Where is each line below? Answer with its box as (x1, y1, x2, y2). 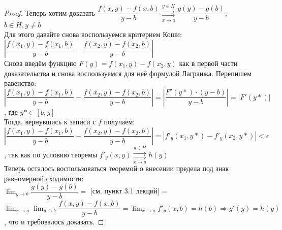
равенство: (4, 78, 37, 88)
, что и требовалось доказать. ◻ (4, 216, 104, 227)
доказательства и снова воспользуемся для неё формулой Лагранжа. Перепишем (4, 68, 252, 78)
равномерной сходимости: (4, 173, 84, 183)
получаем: (104, 116, 135, 127)
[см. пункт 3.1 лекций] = (90, 185, 168, 196)
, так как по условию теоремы (4, 149, 98, 159)
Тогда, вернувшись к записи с (4, 116, 96, 127)
